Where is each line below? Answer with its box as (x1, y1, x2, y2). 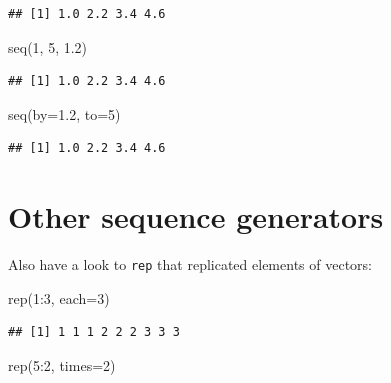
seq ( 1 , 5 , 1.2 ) (8, 36, 88, 57)
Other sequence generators (8, 196, 384, 237)
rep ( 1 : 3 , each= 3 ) (8, 287, 110, 308)
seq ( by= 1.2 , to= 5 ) (8, 103, 121, 124)
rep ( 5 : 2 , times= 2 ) (8, 354, 116, 375)
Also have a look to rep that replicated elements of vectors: (8, 254, 372, 275)
